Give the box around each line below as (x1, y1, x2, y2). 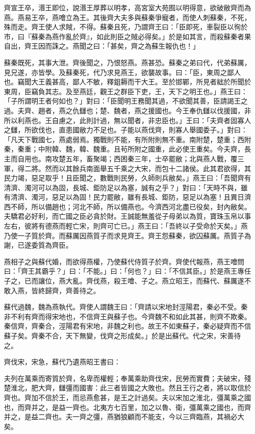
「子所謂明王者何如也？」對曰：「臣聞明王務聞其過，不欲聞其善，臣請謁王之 (4, 96, 248, 106)
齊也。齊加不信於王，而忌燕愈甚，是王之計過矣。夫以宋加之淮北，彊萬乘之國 (4, 392, 251, 402)
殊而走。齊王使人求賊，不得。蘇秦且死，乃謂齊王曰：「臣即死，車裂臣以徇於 (4, 22, 248, 32)
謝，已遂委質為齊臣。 (4, 240, 73, 250)
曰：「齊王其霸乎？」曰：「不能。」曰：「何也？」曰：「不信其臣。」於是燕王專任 (4, 266, 251, 276)
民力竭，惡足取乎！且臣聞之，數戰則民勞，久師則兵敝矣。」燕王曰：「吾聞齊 (4, 173, 244, 183)
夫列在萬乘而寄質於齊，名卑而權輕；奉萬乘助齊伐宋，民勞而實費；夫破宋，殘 (4, 373, 251, 383)
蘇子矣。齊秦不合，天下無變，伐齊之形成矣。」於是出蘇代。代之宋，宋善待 (4, 331, 241, 340)
